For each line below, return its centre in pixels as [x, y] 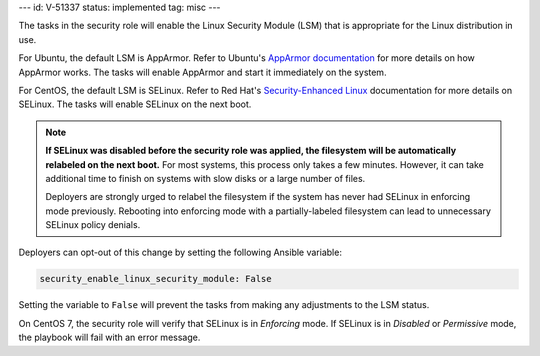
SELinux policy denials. [93, 225]
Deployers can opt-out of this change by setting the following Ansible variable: [180, 252]
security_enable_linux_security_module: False [155, 279]
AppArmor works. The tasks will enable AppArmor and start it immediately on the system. [202, 72]
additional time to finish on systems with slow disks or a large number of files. [205, 178]
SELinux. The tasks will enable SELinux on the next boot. [135, 104]
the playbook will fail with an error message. [109, 337]
